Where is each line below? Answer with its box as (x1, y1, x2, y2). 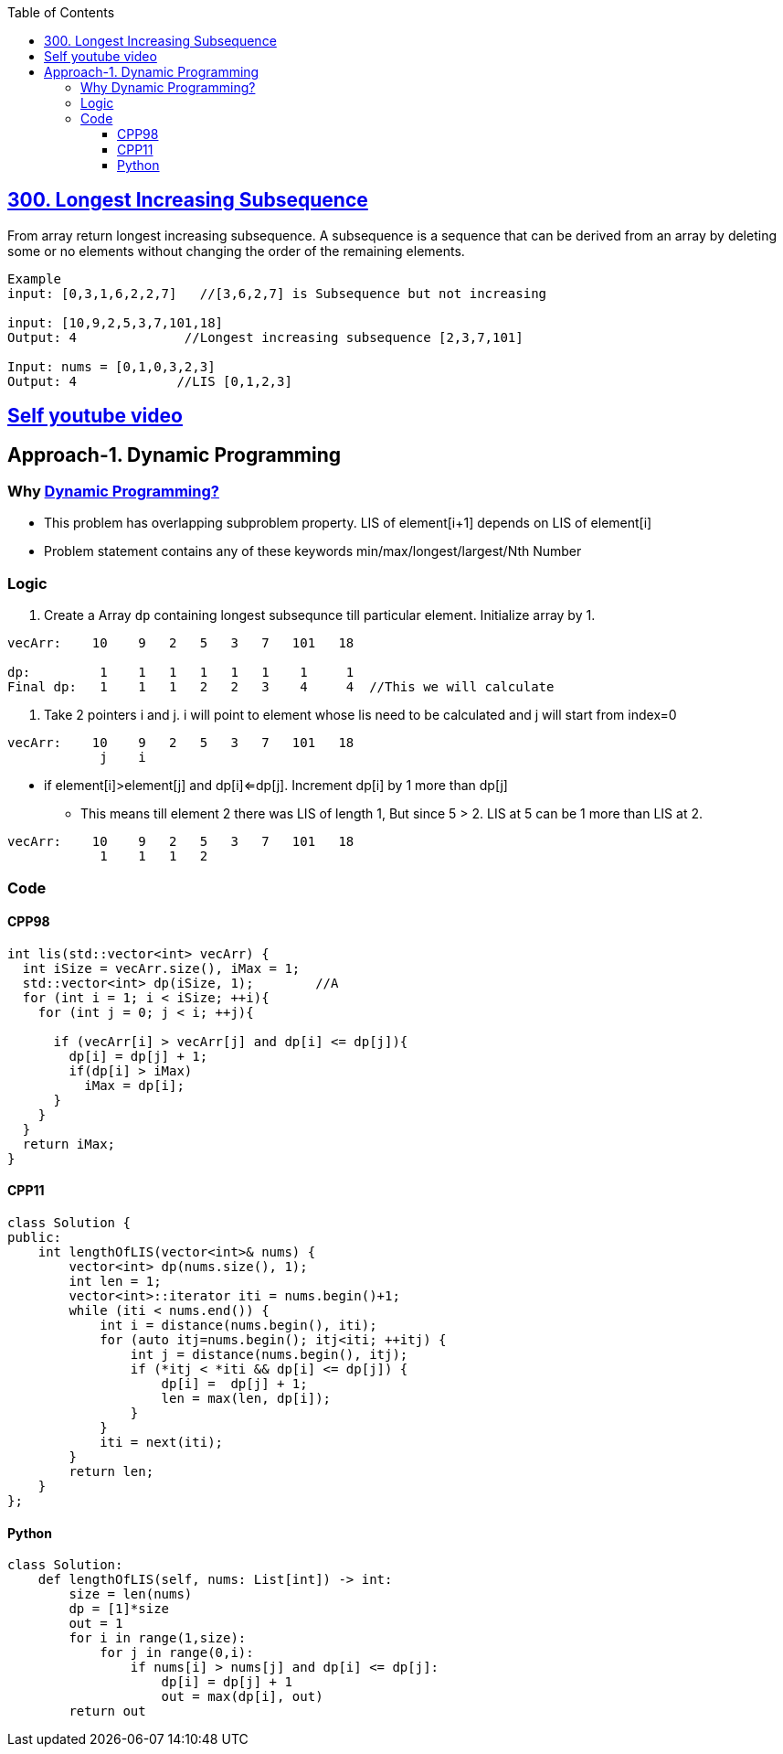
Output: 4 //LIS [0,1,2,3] (7, 373, 292, 389)
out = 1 (69, 1616, 123, 1631)
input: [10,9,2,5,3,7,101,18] (7, 315, 224, 330)
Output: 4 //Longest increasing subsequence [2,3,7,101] (7, 329, 524, 345)
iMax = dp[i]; (84, 1077, 185, 1093)
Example (7, 271, 62, 286)
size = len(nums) (69, 1587, 193, 1602)
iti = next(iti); (100, 1435, 224, 1450)
